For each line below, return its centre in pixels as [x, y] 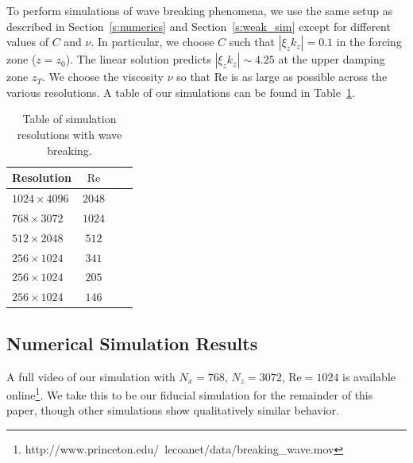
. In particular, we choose [152, 42]
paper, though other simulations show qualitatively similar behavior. [173, 410]
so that [194, 77]
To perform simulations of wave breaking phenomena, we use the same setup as [200, 10]
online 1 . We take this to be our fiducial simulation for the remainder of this [190, 394]
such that [252, 42]
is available [369, 376]
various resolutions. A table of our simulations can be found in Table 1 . [181, 92]
